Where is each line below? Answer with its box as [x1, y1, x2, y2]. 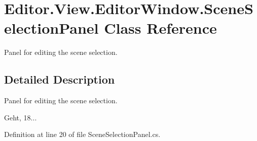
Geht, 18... [4, 112, 37, 122]
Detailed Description [4, 72, 115, 87]
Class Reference [104, 18, 217, 38]
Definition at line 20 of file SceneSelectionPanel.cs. [4, 129, 161, 139]
